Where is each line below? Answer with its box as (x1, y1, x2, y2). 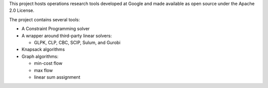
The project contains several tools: (9, 16, 80, 22)
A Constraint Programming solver (21, 26, 90, 32)
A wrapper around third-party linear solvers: (21, 33, 112, 39)
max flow (34, 67, 53, 73)
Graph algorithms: (21, 53, 59, 59)
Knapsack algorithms (21, 46, 65, 52)
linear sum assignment (34, 74, 80, 80)
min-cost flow (34, 60, 63, 66)
